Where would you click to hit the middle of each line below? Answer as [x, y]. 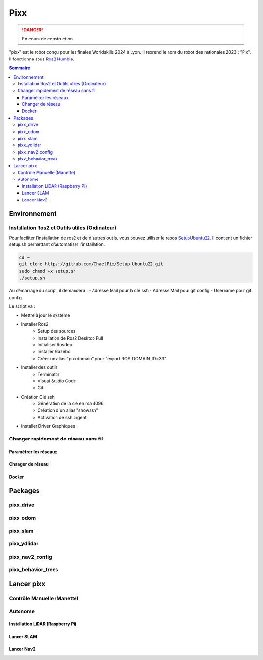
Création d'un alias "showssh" [68, 410]
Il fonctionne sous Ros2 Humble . [42, 59]
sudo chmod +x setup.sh [48, 271]
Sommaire [19, 68]
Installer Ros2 [35, 324]
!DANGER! [33, 30]
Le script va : [22, 306]
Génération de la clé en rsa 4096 [71, 404]
